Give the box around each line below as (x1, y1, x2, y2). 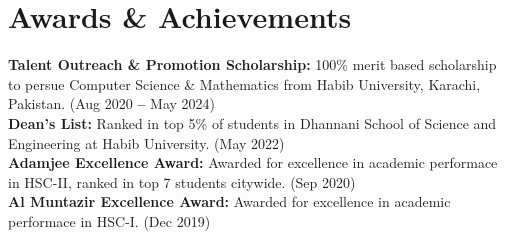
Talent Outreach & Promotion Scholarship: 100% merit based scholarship (8, 54, 497, 75)
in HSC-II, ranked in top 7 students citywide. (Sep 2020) (8, 171, 356, 192)
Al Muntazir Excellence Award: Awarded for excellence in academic (8, 191, 451, 212)
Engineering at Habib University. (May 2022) (8, 132, 285, 153)
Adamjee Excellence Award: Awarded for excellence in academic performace (8, 152, 498, 173)
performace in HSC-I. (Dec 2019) (8, 210, 211, 231)
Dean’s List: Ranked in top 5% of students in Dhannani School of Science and (8, 112, 497, 133)
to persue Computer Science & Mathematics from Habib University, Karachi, (8, 73, 481, 94)
